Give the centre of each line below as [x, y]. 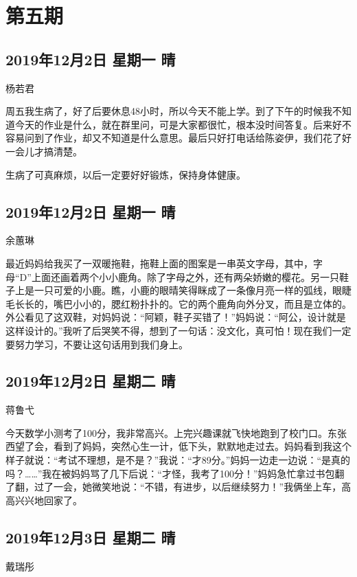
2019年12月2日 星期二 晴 [91, 381]
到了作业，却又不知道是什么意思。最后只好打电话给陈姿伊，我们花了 [188, 138]
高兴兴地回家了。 [44, 500]
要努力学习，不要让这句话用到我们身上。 [97, 344]
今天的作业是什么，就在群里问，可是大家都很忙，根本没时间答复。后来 [173, 124]
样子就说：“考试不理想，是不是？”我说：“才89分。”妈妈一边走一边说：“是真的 [178, 460]
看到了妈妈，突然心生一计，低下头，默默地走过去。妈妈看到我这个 [202, 446]
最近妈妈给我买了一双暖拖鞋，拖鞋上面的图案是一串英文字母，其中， [159, 263]
